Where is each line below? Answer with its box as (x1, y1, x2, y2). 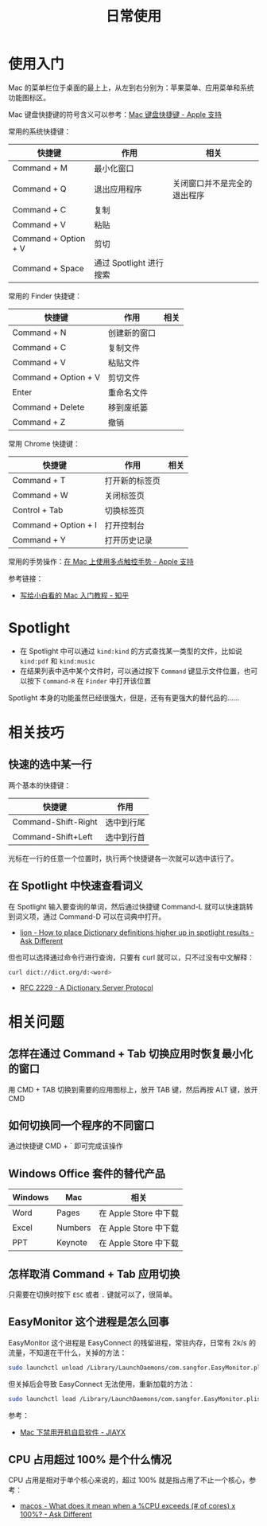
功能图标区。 (8, 92, 50, 102)
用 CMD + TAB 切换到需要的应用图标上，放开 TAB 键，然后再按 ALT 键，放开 (8, 1084, 258, 1094)
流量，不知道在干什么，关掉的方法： (8, 1348, 127, 1357)
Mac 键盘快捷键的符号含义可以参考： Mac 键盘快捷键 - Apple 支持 (8, 109, 222, 119)
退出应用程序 (94, 184, 142, 195)
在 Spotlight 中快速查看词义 (8, 879, 143, 893)
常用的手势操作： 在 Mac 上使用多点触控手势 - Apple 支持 (8, 556, 194, 566)
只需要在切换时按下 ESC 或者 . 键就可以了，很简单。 (8, 1290, 177, 1299)
